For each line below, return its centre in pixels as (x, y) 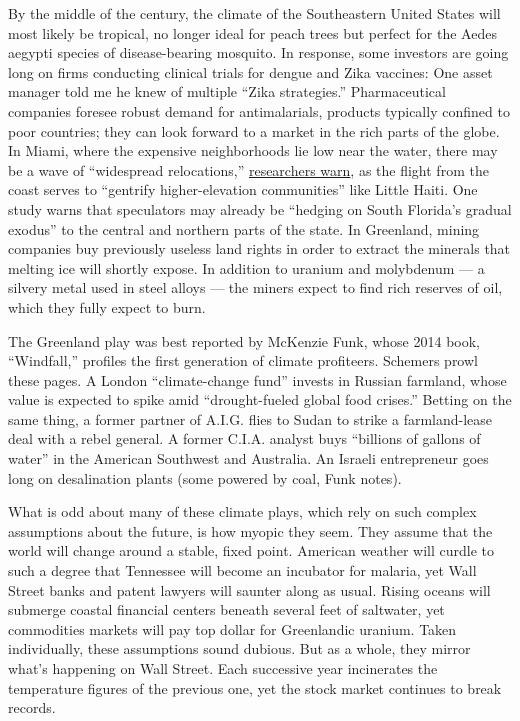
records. (32, 707)
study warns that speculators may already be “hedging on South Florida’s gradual (260, 208)
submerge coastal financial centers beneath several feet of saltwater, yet (226, 609)
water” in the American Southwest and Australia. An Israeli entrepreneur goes (248, 458)
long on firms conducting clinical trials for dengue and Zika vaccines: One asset (250, 71)
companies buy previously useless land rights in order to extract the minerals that (259, 248)
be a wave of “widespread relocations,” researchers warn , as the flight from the (248, 169)
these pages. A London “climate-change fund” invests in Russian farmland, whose (257, 379)
